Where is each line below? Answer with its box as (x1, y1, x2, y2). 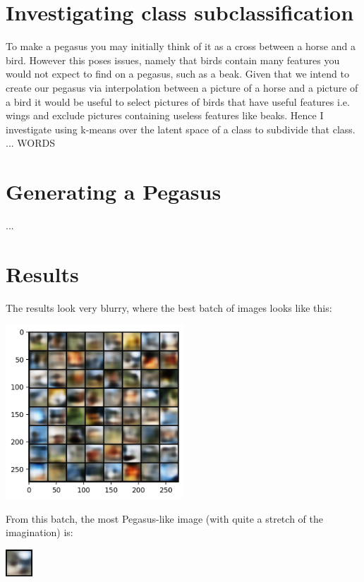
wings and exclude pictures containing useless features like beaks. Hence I (6, 108, 324, 123)
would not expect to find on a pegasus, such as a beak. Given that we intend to (6, 66, 349, 81)
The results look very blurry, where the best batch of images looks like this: (6, 300, 332, 315)
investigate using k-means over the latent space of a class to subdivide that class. (6, 121, 356, 136)
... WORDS (6, 135, 56, 150)
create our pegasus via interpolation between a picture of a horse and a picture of (6, 80, 358, 95)
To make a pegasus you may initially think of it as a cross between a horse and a (6, 39, 356, 54)
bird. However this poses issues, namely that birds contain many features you (6, 52, 340, 67)
